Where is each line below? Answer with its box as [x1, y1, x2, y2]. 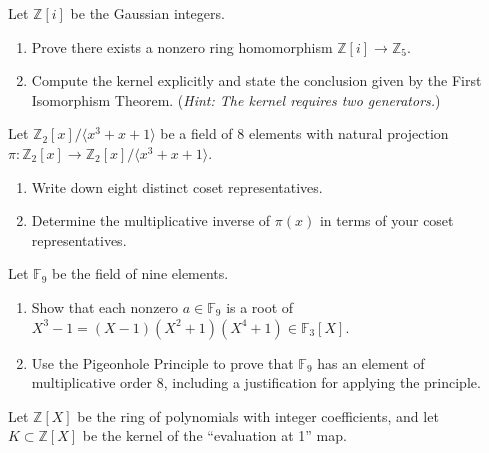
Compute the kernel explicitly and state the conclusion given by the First [31, 70, 482, 91]
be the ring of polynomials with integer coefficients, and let [77, 405, 439, 426]
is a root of [226, 296, 294, 317]
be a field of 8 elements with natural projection [160, 123, 449, 144]
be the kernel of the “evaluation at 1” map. [82, 425, 347, 446]
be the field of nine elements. [51, 263, 229, 284]
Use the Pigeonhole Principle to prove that [31, 352, 294, 373]
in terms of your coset [319, 210, 454, 231]
